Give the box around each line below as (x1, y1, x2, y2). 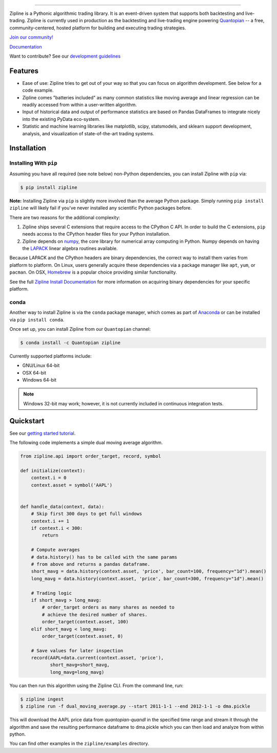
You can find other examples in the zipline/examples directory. (9, 741, 149, 747)
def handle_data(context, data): (20, 504, 105, 509)
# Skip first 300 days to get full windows (31, 511, 142, 517)
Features (9, 66, 38, 75)
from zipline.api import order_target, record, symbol (20, 453, 161, 459)
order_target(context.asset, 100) (42, 619, 129, 625)
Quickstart (9, 417, 45, 425)
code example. (22, 87, 54, 94)
